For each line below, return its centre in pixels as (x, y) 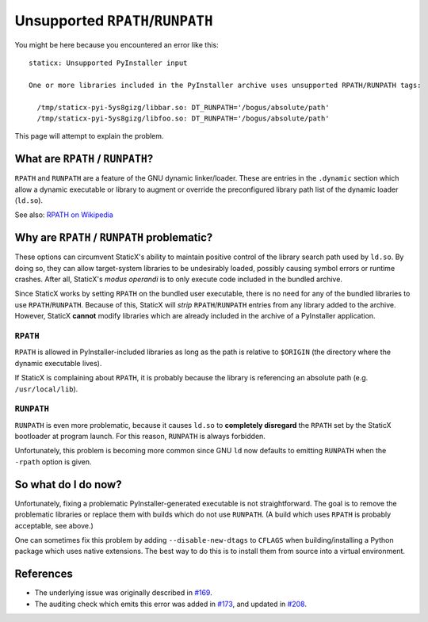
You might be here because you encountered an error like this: (117, 44)
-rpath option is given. (53, 462)
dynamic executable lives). (58, 363)
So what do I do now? (68, 485)
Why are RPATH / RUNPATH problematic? (114, 238)
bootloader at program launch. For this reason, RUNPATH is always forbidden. (140, 437)
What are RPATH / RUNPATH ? (84, 159)
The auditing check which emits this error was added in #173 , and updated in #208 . (170, 604)
